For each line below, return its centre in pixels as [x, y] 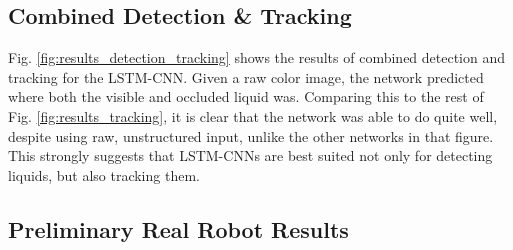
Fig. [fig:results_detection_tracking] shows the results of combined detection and [257, 57]
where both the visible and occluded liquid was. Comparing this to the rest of [246, 96]
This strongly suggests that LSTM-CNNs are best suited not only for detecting [250, 155]
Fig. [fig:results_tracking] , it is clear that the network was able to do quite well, [253, 115]
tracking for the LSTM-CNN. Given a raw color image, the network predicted [246, 76]
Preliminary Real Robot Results [178, 228]
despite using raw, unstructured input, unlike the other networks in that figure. [251, 135]
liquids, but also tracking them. [104, 174]
